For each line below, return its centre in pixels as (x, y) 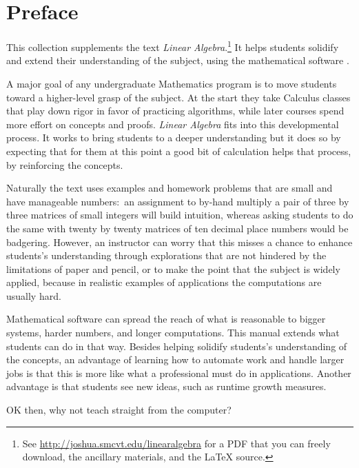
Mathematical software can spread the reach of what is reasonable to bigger (166, 319)
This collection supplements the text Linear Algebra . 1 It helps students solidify (173, 46)
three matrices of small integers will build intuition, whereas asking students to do (180, 215)
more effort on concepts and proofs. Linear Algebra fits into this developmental (173, 124)
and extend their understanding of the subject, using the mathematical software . (178, 60)
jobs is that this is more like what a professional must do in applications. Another (179, 373)
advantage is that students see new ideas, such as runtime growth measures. (166, 386)
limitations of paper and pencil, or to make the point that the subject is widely (173, 268)
